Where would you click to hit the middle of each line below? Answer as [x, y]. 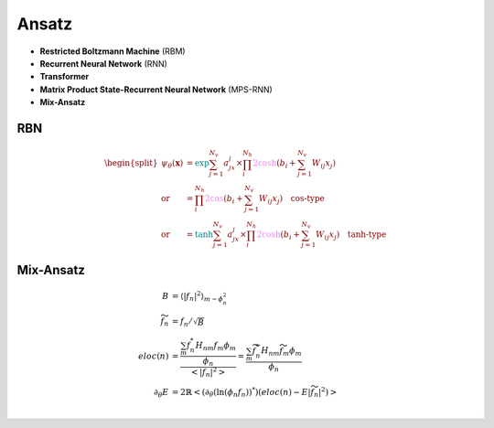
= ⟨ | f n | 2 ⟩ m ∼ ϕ [197, 296]
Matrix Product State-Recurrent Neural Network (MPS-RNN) [156, 89]
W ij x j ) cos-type [291, 199]
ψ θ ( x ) [172, 165]
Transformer [64, 77]
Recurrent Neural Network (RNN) [104, 63]
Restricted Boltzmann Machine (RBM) [113, 51]
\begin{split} [131, 163]
